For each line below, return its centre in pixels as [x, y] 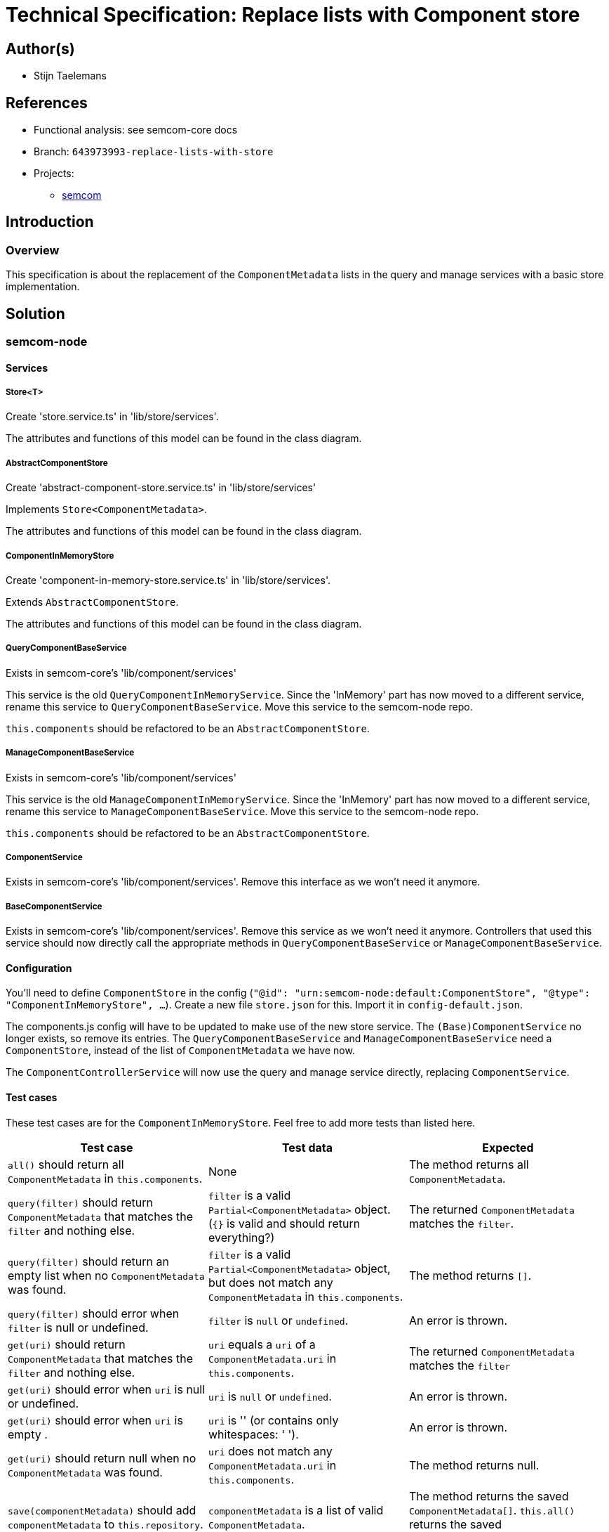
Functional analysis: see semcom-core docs [136, 130]
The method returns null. [474, 1465]
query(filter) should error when [94, 1313]
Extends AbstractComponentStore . [92, 602]
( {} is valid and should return [284, 1223]
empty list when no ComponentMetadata [106, 1275]
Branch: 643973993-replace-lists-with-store [154, 152]
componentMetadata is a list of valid [296, 1510]
